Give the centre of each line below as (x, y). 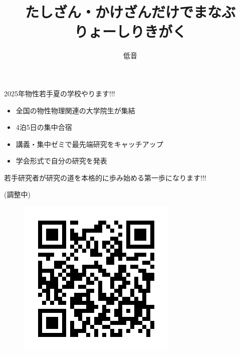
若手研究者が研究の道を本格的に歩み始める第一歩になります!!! (105, 177)
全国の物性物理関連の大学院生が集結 (75, 110)
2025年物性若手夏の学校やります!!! (60, 93)
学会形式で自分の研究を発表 (61, 161)
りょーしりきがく (130, 31)
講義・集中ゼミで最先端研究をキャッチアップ (89, 144)
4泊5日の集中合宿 (44, 127)
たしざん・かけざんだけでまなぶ (130, 12)
